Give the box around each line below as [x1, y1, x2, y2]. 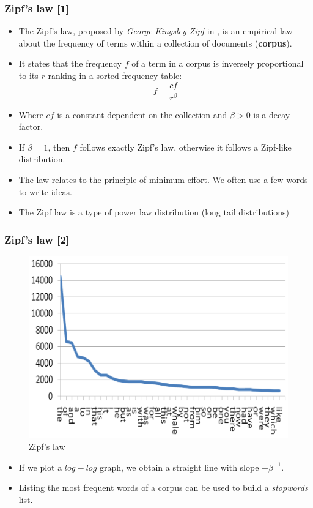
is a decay [253, 108, 290, 121]
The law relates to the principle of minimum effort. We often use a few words [18, 173, 308, 185]
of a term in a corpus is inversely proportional [131, 57, 304, 70]
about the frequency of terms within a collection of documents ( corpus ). [18, 36, 292, 49]
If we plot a [18, 460, 62, 473]
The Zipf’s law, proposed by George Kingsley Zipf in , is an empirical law [18, 24, 293, 37]
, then [48, 140, 70, 153]
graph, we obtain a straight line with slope [99, 460, 259, 473]
